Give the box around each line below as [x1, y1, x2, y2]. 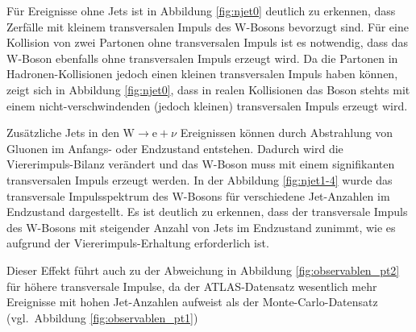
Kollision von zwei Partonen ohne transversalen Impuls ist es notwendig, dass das [6, 34, 408, 51]
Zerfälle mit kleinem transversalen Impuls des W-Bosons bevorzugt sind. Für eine [6, 18, 409, 35]
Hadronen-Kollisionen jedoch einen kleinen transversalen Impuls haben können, [6, 65, 398, 82]
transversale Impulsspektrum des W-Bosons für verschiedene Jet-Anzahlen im [6, 187, 390, 204]
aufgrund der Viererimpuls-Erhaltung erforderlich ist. [6, 234, 269, 251]
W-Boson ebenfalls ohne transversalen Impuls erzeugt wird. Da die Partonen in [6, 49, 398, 66]
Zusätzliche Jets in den [6, 124, 119, 141]
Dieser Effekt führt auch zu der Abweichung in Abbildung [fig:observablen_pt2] [6, 261, 400, 278]
